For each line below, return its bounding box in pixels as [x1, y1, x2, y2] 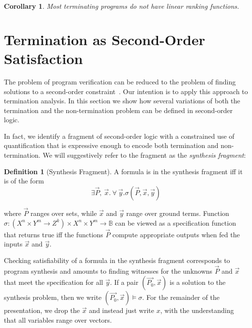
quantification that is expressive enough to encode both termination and [4, 140, 219, 150]
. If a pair [110, 277, 139, 287]
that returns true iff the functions [4, 229, 103, 239]
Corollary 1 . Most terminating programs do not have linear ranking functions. [4, 1, 239, 11]
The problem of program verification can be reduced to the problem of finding [4, 76, 236, 86]
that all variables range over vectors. [4, 315, 112, 325]
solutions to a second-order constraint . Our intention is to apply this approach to [4, 86, 248, 96]
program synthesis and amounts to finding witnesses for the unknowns [4, 265, 213, 276]
